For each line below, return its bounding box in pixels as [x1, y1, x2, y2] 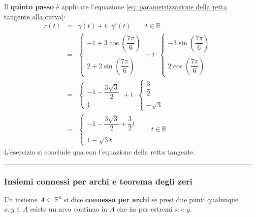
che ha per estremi [117, 204, 173, 214]
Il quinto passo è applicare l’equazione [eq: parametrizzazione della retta [4, 1, 227, 11]
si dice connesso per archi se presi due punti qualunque [64, 194, 239, 204]
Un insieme [4, 194, 38, 204]
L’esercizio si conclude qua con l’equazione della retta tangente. [4, 147, 195, 157]
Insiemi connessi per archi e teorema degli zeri [4, 175, 192, 187]
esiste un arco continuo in [30, 204, 107, 214]
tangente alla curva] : [4, 11, 65, 21]
